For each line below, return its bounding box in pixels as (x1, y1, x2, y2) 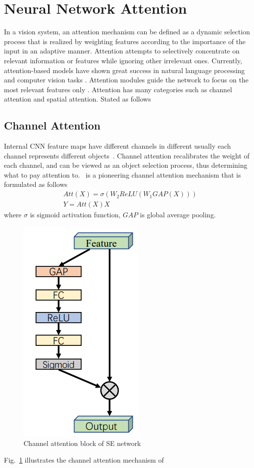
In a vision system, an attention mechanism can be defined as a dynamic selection (4, 26, 250, 37)
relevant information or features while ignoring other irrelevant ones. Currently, (4, 55, 242, 65)
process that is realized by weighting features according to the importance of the (4, 36, 246, 46)
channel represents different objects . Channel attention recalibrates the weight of (4, 150, 250, 160)
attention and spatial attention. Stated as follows (4, 94, 151, 104)
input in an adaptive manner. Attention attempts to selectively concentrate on (4, 46, 240, 56)
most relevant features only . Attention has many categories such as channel (4, 84, 232, 94)
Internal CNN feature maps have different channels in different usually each (4, 141, 231, 151)
